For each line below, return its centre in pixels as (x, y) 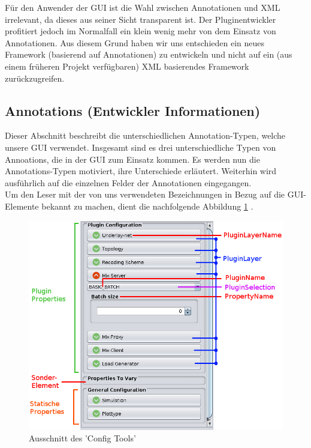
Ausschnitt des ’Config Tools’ (82, 438)
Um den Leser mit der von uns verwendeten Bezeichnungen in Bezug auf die (145, 194)
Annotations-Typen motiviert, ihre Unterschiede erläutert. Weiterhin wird (141, 171)
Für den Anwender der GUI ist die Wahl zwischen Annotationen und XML (143, 7)
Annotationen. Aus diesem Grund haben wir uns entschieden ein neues (135, 42)
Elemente (22, 206)
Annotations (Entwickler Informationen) (133, 110)
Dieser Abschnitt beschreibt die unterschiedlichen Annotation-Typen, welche (145, 135)
